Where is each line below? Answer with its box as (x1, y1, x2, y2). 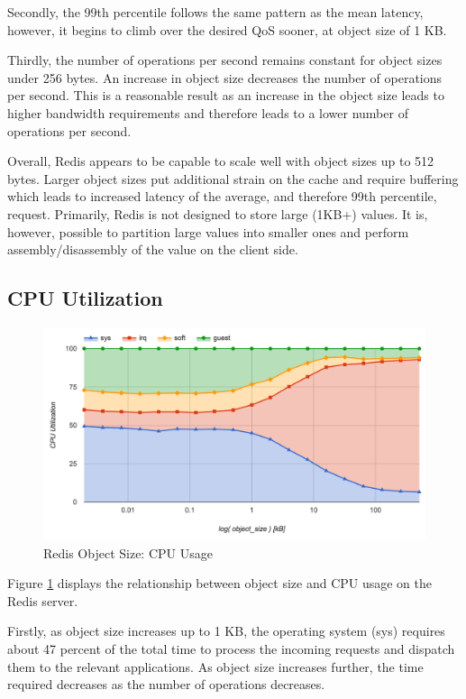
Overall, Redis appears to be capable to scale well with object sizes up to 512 (7, 152, 434, 170)
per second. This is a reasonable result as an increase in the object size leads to (7, 86, 444, 105)
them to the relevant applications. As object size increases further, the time (7, 657, 424, 676)
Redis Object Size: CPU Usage (43, 543, 213, 562)
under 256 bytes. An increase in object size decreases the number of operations (7, 68, 443, 87)
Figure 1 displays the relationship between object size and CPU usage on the (7, 574, 433, 593)
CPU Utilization (7, 284, 163, 312)
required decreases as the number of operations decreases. (7, 675, 325, 694)
